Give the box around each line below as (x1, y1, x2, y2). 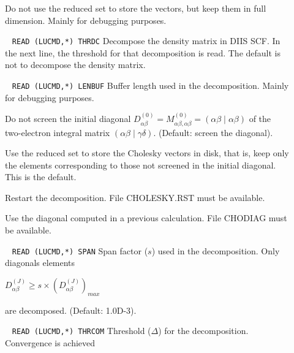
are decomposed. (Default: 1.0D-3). (5, 303, 137, 316)
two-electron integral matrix (5, 126, 110, 139)
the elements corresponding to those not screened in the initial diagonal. (5, 158, 276, 171)
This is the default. (5, 170, 77, 183)
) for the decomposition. (158, 324, 249, 337)
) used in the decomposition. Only (151, 244, 280, 257)
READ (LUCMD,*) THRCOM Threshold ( (12, 324, 151, 337)
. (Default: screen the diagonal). (153, 126, 273, 139)
